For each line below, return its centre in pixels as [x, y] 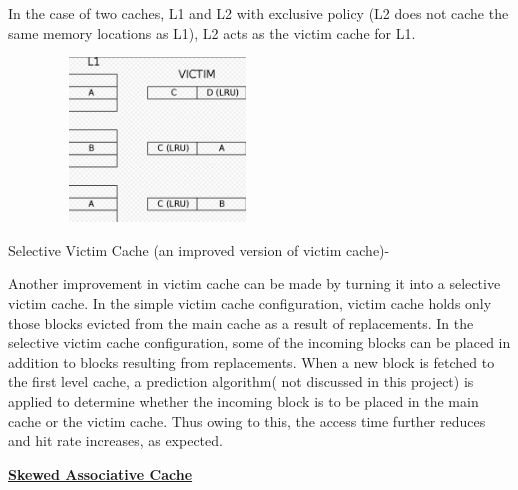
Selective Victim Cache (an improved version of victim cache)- [199, 249]
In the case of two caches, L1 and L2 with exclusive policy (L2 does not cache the [258, 13]
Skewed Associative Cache [100, 473]
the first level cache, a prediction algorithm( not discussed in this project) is [241, 381]
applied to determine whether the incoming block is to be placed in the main [243, 401]
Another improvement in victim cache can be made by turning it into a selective [254, 283]
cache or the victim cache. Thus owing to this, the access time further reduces [247, 420]
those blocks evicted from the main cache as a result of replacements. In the [241, 322]
